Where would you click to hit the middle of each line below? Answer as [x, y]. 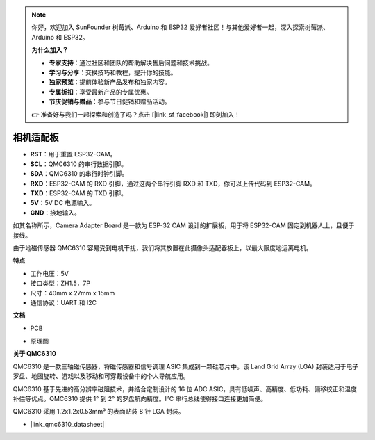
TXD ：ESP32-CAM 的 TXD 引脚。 [79, 193]
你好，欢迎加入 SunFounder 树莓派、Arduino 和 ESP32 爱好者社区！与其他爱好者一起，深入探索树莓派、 [181, 27]
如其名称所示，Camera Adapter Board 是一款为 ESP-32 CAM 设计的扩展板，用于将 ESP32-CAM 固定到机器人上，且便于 [184, 225]
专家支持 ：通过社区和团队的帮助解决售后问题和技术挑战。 [131, 63]
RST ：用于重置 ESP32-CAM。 [73, 154]
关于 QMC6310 [35, 354]
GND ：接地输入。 [56, 213]
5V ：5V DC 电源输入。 [63, 203]
